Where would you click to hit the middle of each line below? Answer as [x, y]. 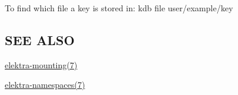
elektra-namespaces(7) [45, 85]
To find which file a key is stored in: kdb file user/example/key [119, 8]
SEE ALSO [40, 39]
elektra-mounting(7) [41, 64]
